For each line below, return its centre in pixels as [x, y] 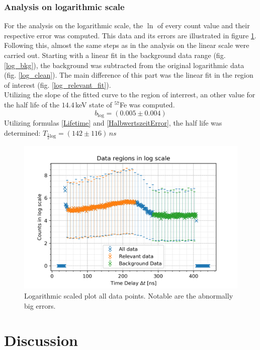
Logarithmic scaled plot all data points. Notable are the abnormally [129, 296]
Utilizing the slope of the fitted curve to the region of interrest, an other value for [130, 95]
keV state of [94, 104]
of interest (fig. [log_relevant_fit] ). [58, 84]
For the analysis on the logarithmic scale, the [74, 25]
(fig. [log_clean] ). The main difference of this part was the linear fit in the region [129, 75]
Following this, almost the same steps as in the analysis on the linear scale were [127, 45]
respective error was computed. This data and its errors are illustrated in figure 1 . [130, 35]
